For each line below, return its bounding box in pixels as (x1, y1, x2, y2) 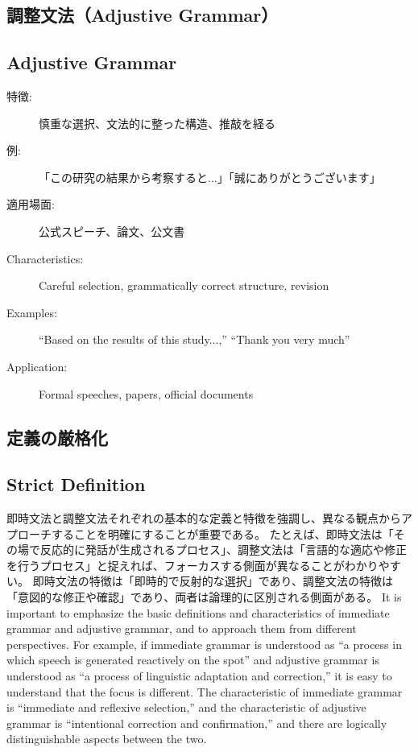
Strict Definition (6, 472, 146, 497)
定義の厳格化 (6, 424, 108, 449)
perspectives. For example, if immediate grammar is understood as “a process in (6, 635, 402, 652)
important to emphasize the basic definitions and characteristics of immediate (6, 604, 390, 621)
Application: (6, 357, 68, 374)
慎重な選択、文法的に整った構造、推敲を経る (39, 114, 275, 131)
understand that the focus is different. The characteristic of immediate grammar (6, 683, 403, 700)
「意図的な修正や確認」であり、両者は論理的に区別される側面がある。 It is (6, 589, 402, 605)
